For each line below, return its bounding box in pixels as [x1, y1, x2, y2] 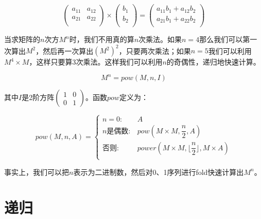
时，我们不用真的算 [69, 34, 134, 45]
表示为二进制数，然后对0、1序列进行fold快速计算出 [73, 166, 244, 177]
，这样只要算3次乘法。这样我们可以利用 [29, 56, 163, 67]
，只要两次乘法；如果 [118, 45, 191, 56]
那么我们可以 [199, 34, 243, 45]
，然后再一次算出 [36, 45, 94, 56]
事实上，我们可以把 [4, 166, 69, 177]
